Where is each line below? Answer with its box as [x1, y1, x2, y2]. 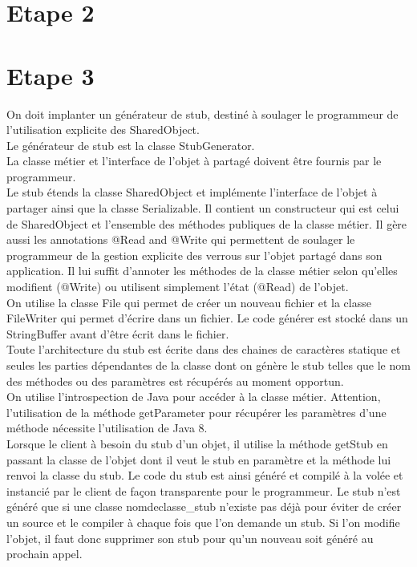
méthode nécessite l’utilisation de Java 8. [6, 419, 208, 436]
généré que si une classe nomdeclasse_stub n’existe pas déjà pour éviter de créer [6, 498, 402, 515]
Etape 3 [6, 59, 95, 91]
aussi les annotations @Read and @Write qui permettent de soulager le [6, 231, 355, 248]
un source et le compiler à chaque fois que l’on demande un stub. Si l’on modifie [6, 513, 400, 530]
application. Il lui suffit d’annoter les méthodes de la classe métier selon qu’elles [6, 262, 398, 279]
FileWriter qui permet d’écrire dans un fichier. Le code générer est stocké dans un [6, 310, 408, 326]
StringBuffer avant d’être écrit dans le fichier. [6, 325, 229, 342]
